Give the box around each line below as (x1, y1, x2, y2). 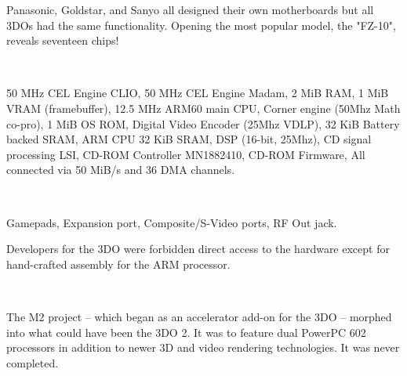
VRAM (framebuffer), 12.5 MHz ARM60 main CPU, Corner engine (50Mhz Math (6, 99, 401, 116)
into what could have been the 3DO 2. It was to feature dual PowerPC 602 (6, 324, 366, 340)
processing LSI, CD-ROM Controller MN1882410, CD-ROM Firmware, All (6, 146, 365, 162)
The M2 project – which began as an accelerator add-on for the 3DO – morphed (6, 308, 392, 324)
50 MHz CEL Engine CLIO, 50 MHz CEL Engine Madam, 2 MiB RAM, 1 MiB (6, 85, 389, 101)
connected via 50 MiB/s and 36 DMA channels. (6, 161, 235, 178)
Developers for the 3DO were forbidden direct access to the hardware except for (6, 240, 390, 257)
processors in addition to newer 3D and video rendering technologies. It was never (6, 339, 400, 356)
